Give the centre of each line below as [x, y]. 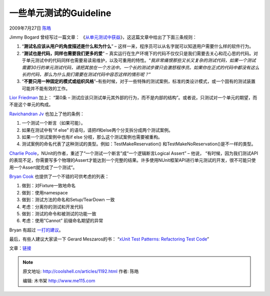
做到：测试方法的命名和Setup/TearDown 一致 [68, 200]
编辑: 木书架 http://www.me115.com [59, 280]
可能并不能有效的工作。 [46, 88]
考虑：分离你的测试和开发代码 [52, 207]
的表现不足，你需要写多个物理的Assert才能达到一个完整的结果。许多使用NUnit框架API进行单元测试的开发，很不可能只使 [132, 160]
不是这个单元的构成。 [31, 105]
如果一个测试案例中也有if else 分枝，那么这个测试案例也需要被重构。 [92, 137]
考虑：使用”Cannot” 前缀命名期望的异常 [62, 221]
